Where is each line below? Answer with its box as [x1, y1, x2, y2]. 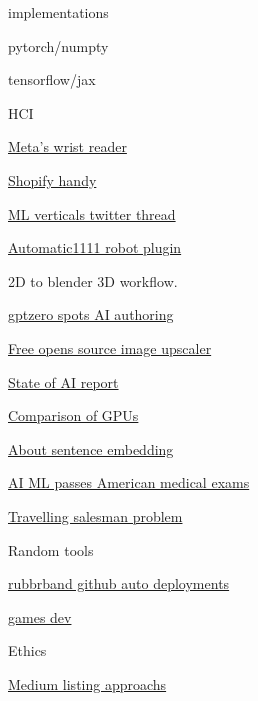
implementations [8, 2, 109, 22]
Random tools [8, 539, 94, 560]
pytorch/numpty [8, 35, 109, 56]
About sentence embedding [8, 438, 174, 459]
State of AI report [8, 371, 119, 392]
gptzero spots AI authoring [8, 304, 174, 325]
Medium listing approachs [8, 673, 167, 694]
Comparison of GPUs [8, 405, 139, 426]
